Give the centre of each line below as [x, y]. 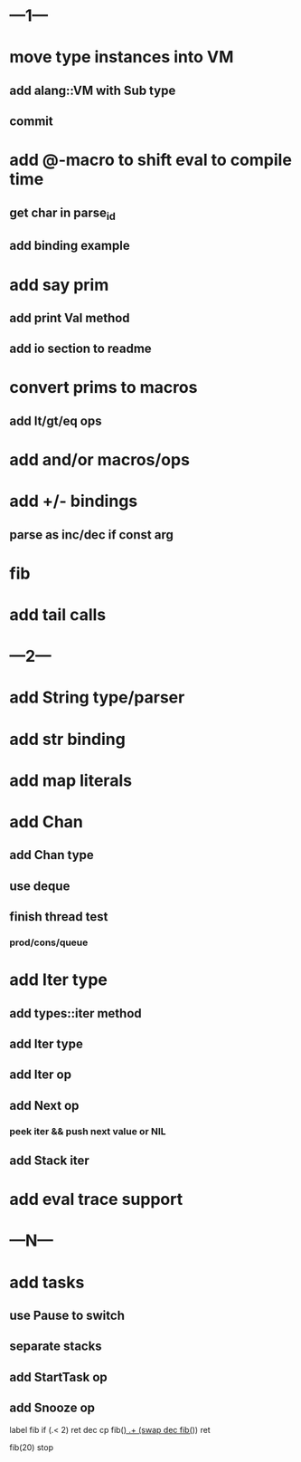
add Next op [44, 1105]
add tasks [47, 1282]
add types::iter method [75, 1013]
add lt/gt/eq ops [56, 420]
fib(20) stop [32, 1447]
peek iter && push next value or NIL [88, 1131]
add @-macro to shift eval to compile [150, 160]
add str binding [68, 739]
